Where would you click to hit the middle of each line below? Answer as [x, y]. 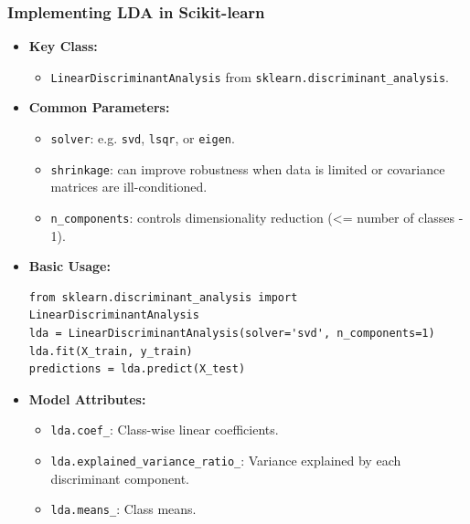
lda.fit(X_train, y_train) [111, 351]
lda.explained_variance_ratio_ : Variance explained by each [226, 461]
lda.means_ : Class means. [123, 509]
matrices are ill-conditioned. [129, 187]
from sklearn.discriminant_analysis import [163, 297]
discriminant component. [120, 478]
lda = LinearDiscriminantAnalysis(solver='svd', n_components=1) [232, 333]
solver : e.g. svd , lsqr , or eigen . [143, 138]
